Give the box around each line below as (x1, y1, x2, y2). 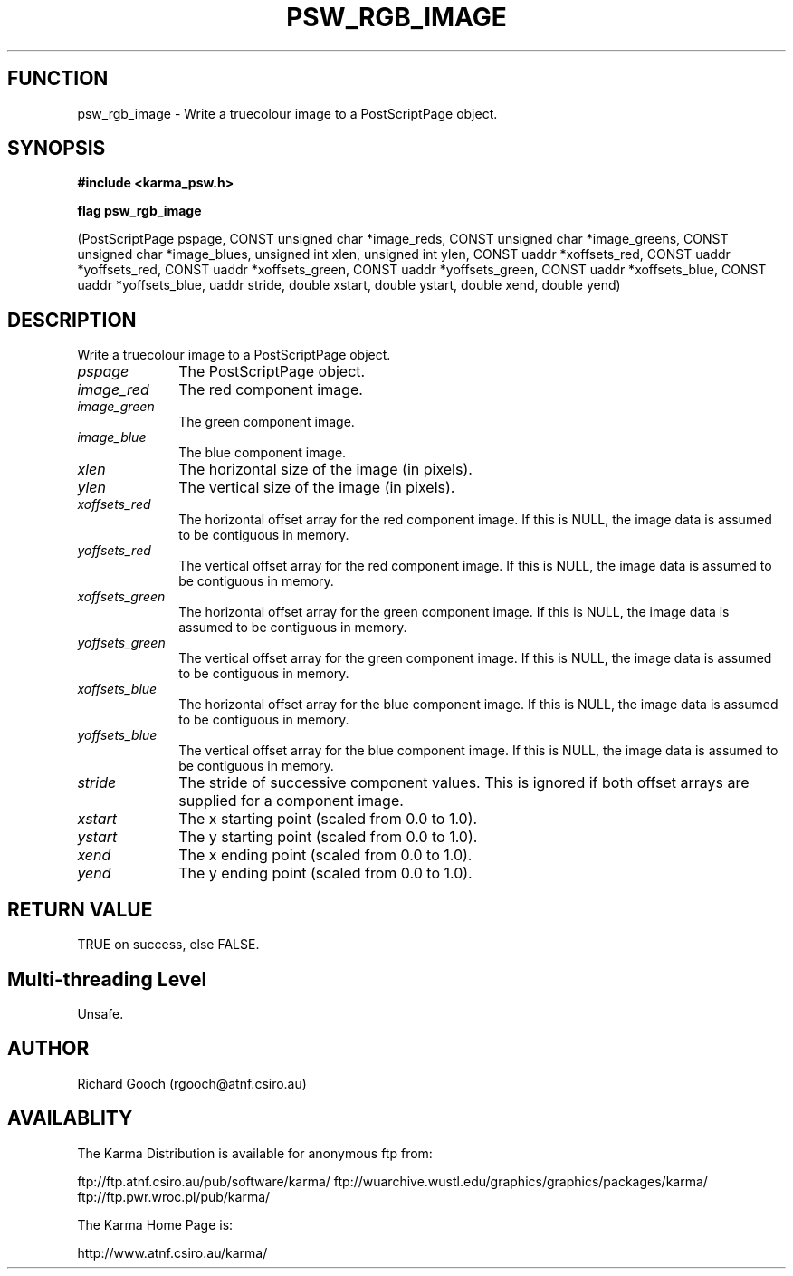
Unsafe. (77, 1005, 124, 1022)
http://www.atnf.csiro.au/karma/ (77, 1244, 268, 1261)
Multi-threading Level (7, 967, 207, 991)
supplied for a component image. (178, 792, 404, 811)
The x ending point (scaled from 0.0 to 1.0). (178, 846, 473, 865)
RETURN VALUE (7, 897, 153, 921)
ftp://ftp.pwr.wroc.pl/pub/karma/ (77, 1188, 271, 1204)
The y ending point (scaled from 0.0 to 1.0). (178, 864, 473, 883)
